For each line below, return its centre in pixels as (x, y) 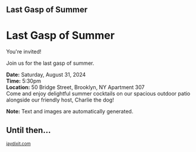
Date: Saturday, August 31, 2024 (46, 75)
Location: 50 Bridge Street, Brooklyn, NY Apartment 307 (75, 87)
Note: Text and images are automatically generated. (70, 112)
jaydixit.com (18, 144)
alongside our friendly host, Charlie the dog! (60, 100)
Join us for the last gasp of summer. (50, 63)
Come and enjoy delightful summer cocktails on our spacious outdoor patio (98, 94)
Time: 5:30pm (24, 81)
